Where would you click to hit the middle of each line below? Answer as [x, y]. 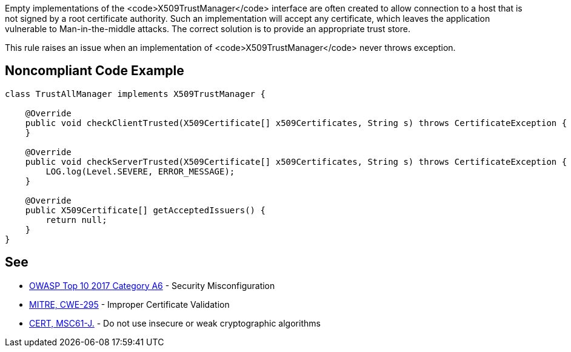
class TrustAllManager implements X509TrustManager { [135, 94]
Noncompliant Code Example [95, 71]
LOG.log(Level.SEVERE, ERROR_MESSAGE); [140, 171]
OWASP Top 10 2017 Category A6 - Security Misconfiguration [152, 285]
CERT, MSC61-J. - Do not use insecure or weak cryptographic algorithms [175, 323]
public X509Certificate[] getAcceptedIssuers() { [145, 210]
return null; [76, 220]
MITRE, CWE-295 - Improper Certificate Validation [129, 304]
